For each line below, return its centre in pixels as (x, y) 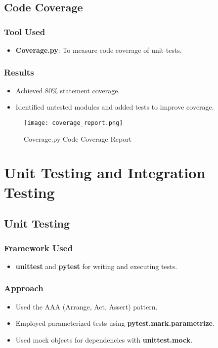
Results (19, 72)
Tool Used (25, 31)
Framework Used (38, 248)
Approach (24, 288)
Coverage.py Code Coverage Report (78, 138)
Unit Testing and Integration (105, 173)
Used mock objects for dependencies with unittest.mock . (104, 339)
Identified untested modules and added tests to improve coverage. (115, 107)
